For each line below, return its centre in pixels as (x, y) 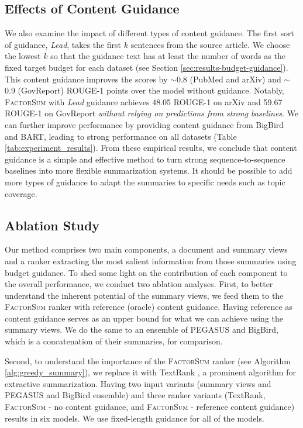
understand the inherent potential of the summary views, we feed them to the (144, 295)
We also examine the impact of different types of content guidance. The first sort (150, 33)
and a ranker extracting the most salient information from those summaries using (151, 260)
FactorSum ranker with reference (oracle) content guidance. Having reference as (149, 307)
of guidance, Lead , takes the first (63, 44)
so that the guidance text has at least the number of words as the (168, 56)
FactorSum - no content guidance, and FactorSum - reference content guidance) (150, 407)
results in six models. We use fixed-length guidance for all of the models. (135, 418)
